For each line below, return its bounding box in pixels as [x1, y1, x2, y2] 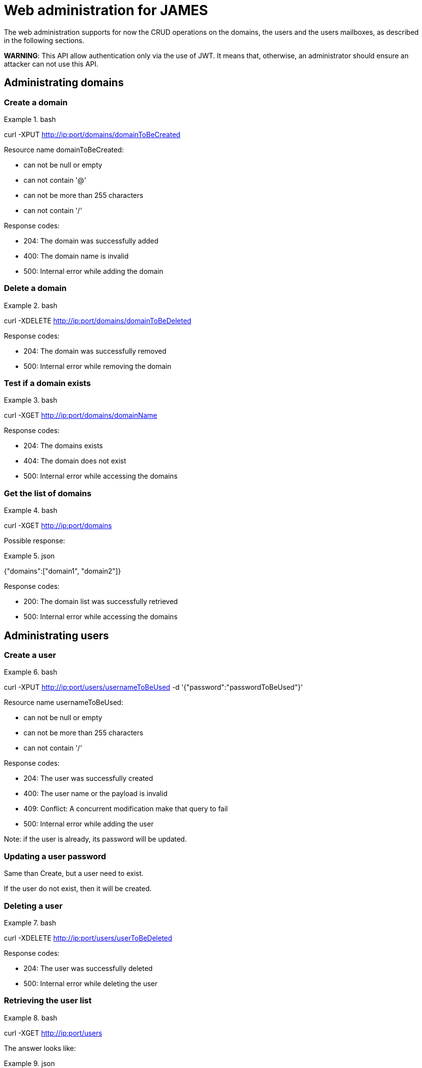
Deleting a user [4, 900, 63, 911]
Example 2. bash [4, 301, 57, 310]
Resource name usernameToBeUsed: [4, 698, 123, 707]
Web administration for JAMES [4, 2, 208, 19]
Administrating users [4, 629, 109, 642]
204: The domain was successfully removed [23, 346, 166, 355]
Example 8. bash [4, 1013, 57, 1022]
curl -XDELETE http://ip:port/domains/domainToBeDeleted [4, 316, 191, 325]
